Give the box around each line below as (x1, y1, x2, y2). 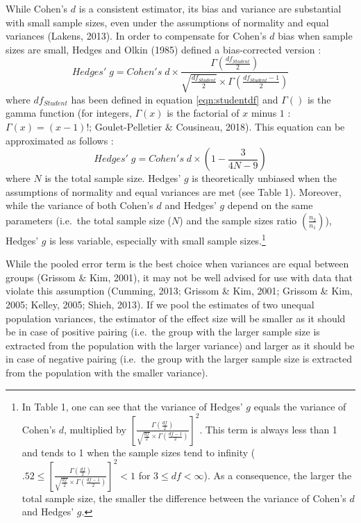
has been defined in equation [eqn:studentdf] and (71, 92, 278, 106)
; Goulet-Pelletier (89, 119, 162, 133)
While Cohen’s (6, 1, 68, 15)
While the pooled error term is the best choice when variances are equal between (6, 256, 349, 271)
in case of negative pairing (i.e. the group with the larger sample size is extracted (6, 351, 353, 366)
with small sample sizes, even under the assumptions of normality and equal (6, 15, 329, 29)
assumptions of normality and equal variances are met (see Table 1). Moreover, (6, 184, 342, 199)
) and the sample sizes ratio (179, 213, 297, 227)
